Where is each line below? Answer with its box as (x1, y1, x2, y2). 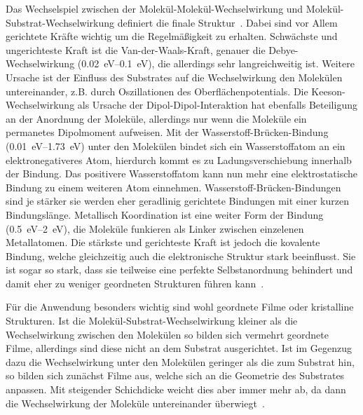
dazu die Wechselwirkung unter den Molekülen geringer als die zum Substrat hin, (6, 354, 355, 369)
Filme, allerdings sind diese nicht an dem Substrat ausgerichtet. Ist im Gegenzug (6, 341, 352, 355)
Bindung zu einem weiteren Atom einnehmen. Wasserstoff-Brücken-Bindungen (6, 179, 341, 194)
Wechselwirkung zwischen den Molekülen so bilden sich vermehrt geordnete (6, 327, 329, 341)
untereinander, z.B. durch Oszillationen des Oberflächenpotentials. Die (6, 83, 308, 98)
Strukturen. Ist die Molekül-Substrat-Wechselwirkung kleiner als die (6, 313, 298, 328)
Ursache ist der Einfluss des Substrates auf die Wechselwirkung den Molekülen (6, 69, 343, 84)
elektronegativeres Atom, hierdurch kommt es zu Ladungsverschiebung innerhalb (6, 152, 352, 167)
